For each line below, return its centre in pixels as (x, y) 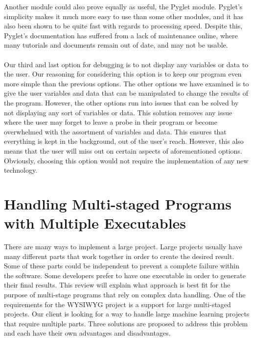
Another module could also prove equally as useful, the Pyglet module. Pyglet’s (123, 6)
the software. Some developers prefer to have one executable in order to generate (125, 275)
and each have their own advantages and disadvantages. (87, 333)
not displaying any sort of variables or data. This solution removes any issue (118, 112)
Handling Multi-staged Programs (118, 203)
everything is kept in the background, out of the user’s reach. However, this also (124, 141)
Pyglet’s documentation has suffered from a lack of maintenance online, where (121, 35)
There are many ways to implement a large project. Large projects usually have (123, 246)
